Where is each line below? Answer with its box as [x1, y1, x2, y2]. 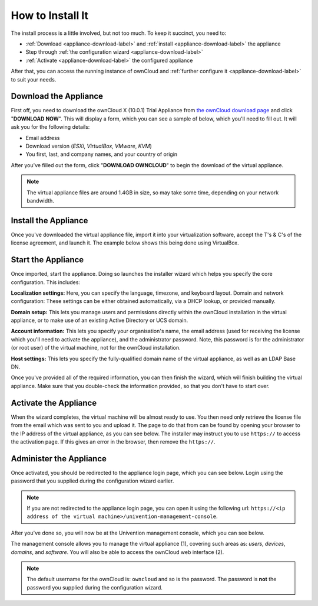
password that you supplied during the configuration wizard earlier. [11, 477, 174, 484]
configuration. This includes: [11, 278, 81, 286]
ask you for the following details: [11, 123, 90, 131]
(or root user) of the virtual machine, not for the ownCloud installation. [11, 344, 181, 351]
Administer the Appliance [11, 454, 107, 464]
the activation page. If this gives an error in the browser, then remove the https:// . [11, 438, 216, 445]
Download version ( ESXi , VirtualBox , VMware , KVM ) [25, 142, 153, 149]
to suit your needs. [11, 76, 57, 83]
